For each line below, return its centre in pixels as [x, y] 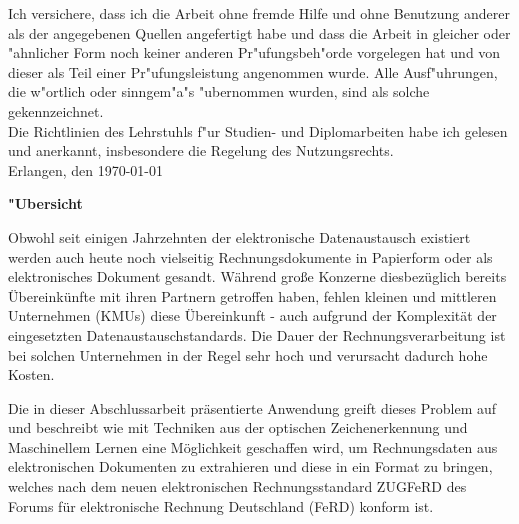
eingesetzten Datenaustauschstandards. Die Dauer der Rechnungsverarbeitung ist [257, 334]
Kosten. [31, 374]
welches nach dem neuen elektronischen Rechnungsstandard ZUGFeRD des [237, 486]
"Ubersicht [45, 203]
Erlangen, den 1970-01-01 [86, 169]
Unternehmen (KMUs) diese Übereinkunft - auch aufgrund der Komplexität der [252, 315]
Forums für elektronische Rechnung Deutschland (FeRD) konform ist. [221, 505]
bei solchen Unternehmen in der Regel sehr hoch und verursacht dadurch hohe [248, 354]
